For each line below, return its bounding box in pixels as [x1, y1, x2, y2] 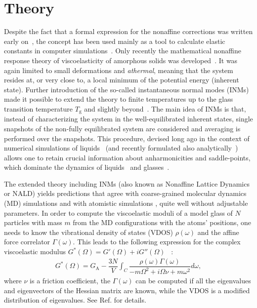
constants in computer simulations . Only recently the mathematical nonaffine [4, 45, 241, 56]
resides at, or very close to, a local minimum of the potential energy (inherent [4, 75, 239, 85]
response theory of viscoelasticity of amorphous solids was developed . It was [4, 55, 238, 65]
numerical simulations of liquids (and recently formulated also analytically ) [4, 143, 238, 153]
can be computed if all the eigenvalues [135, 275, 251, 286]
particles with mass [4, 217, 62, 228]
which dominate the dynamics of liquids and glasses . [4, 162, 170, 172]
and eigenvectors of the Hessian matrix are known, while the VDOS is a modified [4, 285, 250, 295]
